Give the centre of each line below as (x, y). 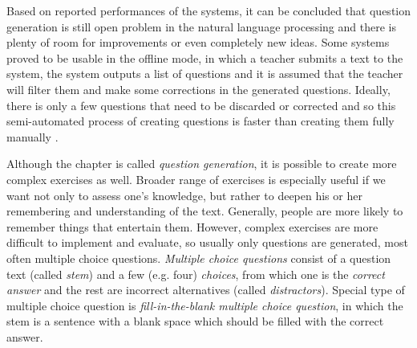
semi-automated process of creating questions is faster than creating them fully (200, 121)
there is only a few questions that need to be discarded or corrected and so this (201, 105)
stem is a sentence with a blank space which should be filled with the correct (195, 321)
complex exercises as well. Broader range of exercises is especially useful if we (196, 179)
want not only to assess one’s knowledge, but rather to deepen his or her (184, 195)
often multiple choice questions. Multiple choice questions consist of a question (199, 258)
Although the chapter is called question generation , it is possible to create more (202, 164)
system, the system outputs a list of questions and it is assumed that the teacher (205, 74)
